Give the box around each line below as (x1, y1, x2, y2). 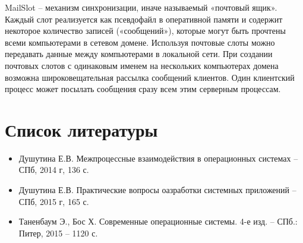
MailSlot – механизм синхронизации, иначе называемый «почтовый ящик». (5, 1, 277, 13)
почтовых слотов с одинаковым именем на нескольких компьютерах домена (5, 59, 279, 71)
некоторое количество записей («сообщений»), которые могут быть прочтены (5, 24, 286, 37)
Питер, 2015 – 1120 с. (18, 226, 98, 239)
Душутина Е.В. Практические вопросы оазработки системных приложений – (18, 184, 296, 196)
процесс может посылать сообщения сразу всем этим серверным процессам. (5, 83, 281, 95)
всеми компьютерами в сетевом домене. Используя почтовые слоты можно (5, 36, 275, 48)
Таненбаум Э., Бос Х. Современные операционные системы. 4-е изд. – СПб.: (18, 215, 298, 228)
